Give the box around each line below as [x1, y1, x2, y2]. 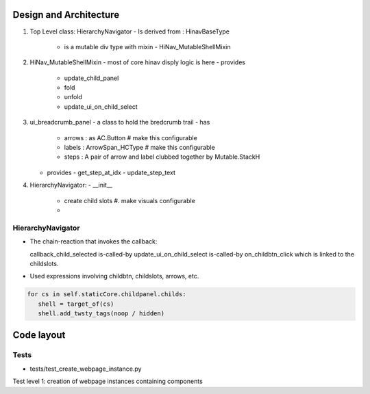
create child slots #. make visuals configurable [64, 196, 195, 205]
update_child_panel [64, 74, 119, 82]
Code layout [12, 329, 66, 341]
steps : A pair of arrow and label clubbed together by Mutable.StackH [64, 153, 260, 161]
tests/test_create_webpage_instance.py [29, 365, 142, 373]
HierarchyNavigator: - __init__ [29, 181, 113, 189]
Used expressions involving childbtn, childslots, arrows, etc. [29, 272, 199, 280]
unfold [64, 93, 82, 101]
